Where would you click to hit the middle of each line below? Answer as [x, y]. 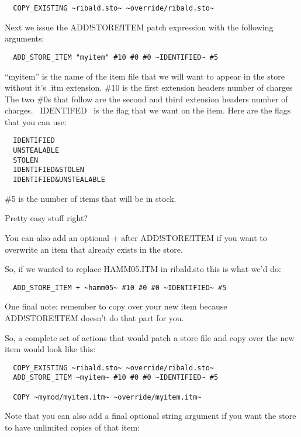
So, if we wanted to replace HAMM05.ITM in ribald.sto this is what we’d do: [143, 269]
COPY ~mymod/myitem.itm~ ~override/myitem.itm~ [107, 397]
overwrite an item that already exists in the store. [94, 249]
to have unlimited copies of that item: [72, 427]
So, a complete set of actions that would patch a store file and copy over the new [150, 337]
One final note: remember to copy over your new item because [116, 306]
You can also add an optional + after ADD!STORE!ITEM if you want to [136, 237]
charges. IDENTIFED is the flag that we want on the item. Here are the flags [148, 110]
